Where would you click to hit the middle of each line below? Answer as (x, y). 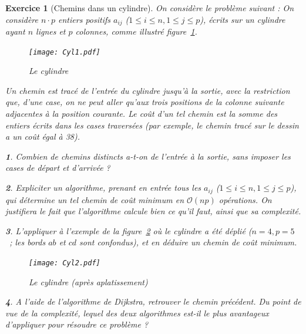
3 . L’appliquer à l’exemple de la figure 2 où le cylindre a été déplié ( (129, 230)
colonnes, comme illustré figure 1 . (136, 31)
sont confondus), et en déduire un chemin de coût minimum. (188, 242)
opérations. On (245, 199)
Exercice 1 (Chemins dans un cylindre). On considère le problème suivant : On (150, 8)
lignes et (51, 31)
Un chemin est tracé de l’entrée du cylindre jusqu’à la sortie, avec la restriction (148, 90)
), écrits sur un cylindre (243, 19)
